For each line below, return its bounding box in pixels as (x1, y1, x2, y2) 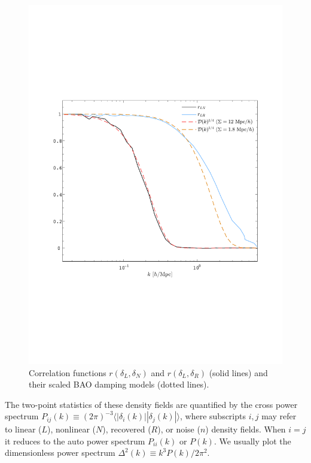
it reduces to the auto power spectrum (5, 434, 145, 447)
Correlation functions (29, 366, 106, 379)
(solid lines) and (209, 366, 268, 379)
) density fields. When (205, 423, 286, 435)
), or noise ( (157, 423, 200, 435)
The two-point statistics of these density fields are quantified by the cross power (5, 398, 298, 410)
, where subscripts (180, 410, 246, 422)
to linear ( (5, 423, 42, 435)
